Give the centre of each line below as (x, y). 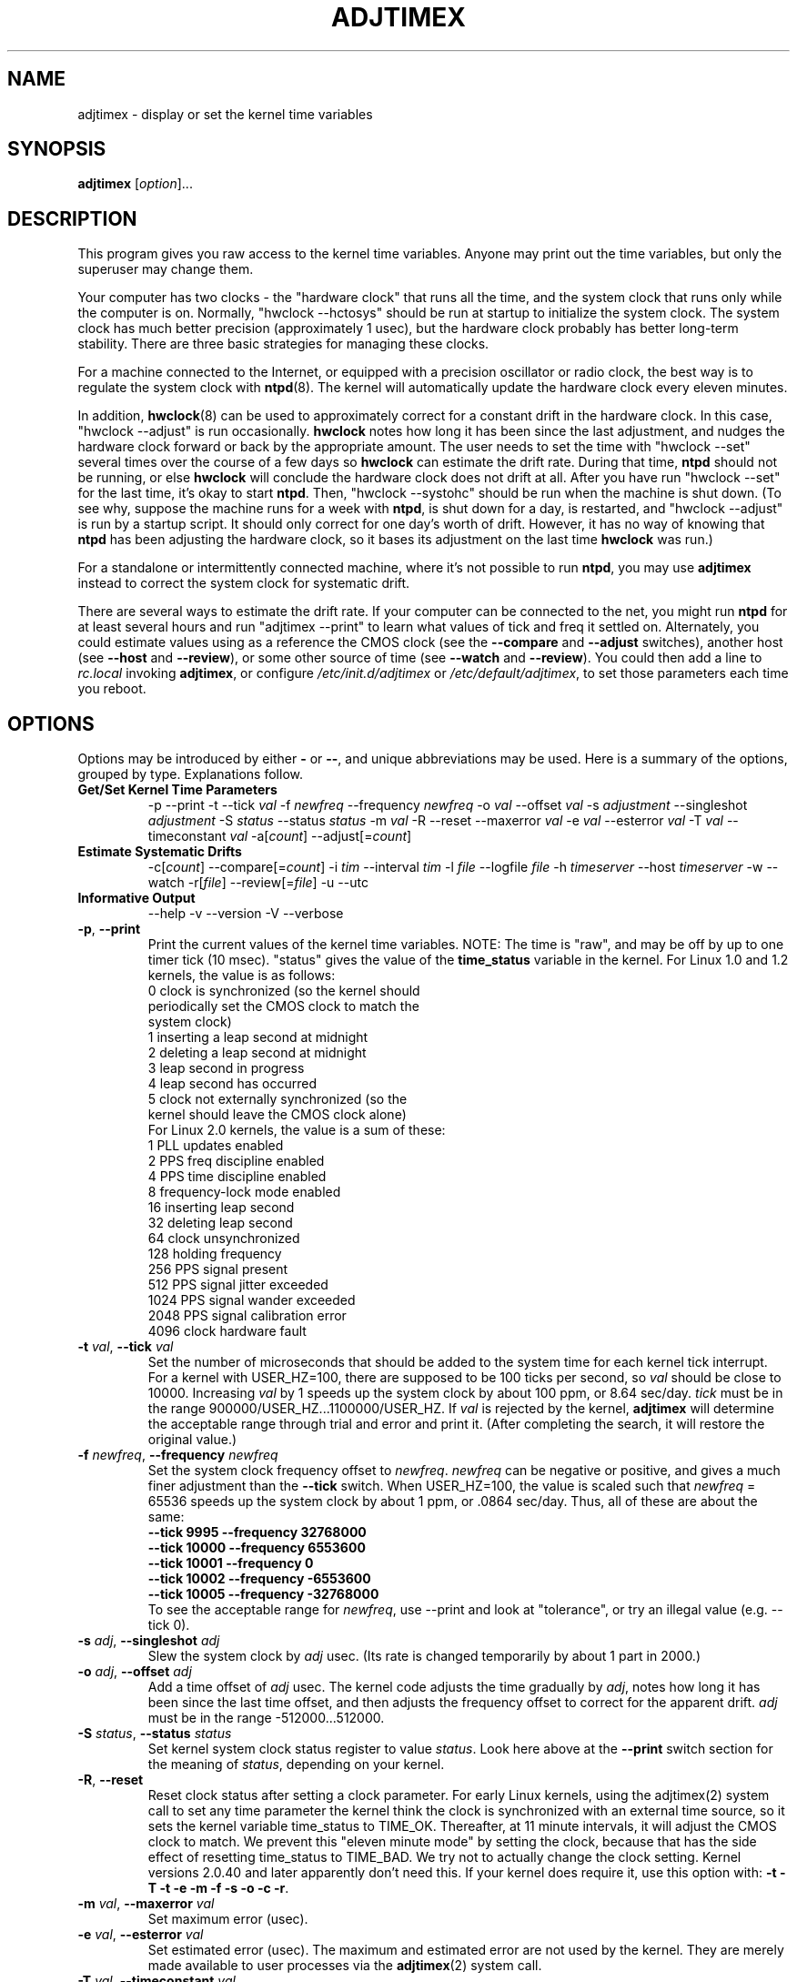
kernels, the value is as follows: (242, 976)
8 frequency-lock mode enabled (244, 1192)
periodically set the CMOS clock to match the (283, 1006)
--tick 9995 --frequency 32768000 (257, 1532)
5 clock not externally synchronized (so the (277, 1099)
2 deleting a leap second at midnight (257, 1053)
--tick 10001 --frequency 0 (231, 1563)
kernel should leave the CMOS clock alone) (277, 1115)
